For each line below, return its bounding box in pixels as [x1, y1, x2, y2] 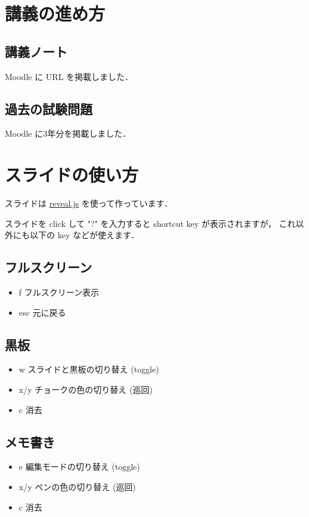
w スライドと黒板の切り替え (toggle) [18, 363, 159, 376]
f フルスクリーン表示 [18, 286, 100, 298]
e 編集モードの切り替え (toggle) [18, 460, 140, 473]
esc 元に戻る [18, 306, 66, 318]
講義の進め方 [5, 1, 106, 26]
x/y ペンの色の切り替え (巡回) [18, 481, 136, 493]
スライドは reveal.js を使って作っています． [5, 197, 172, 210]
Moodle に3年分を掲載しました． [5, 127, 131, 140]
